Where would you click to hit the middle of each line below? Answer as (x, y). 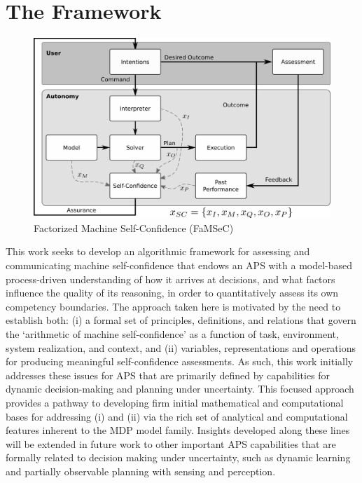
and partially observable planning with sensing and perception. (141, 471)
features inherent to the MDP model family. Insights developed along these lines (178, 430)
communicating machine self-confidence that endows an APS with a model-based (179, 265)
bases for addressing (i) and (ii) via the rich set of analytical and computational (177, 416)
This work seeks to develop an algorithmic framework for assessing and (158, 251)
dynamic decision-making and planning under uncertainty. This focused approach (180, 389)
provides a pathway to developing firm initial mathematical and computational (175, 402)
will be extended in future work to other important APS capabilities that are (171, 443)
